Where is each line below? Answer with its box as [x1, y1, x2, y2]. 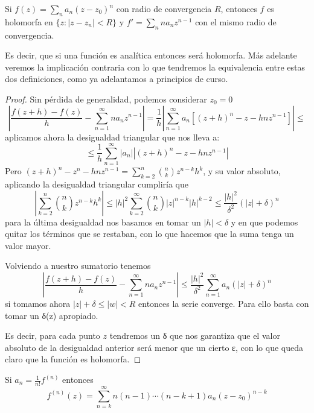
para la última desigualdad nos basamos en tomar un [5, 215, 201, 228]
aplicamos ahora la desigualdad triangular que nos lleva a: [5, 130, 220, 143]
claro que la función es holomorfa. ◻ [5, 353, 141, 365]
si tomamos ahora [5, 297, 71, 310]
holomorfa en [5, 15, 53, 28]
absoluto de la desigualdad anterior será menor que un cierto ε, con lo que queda [5, 341, 303, 353]
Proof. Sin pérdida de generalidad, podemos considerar [5, 92, 207, 105]
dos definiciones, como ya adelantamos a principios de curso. [5, 72, 228, 85]
